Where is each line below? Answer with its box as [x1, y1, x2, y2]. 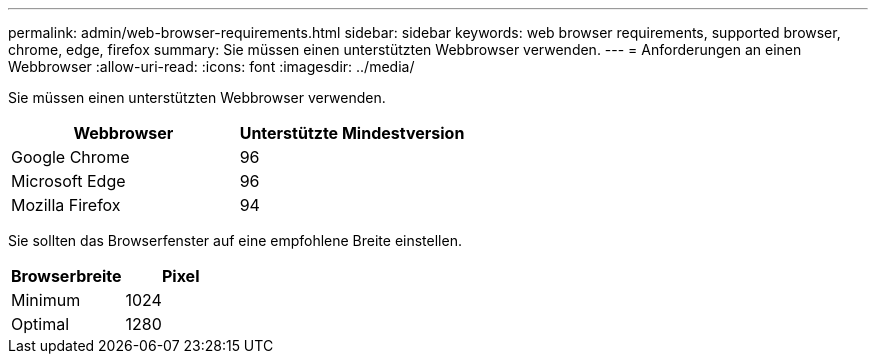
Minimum [11, 290, 81, 310]
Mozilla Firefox [11, 195, 121, 215]
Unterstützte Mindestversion [239, 123, 465, 143]
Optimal [11, 314, 70, 334]
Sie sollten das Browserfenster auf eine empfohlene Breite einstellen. [8, 232, 462, 249]
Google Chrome [11, 147, 130, 167]
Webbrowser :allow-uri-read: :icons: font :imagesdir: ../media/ [8, 58, 415, 75]
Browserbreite [11, 266, 122, 286]
